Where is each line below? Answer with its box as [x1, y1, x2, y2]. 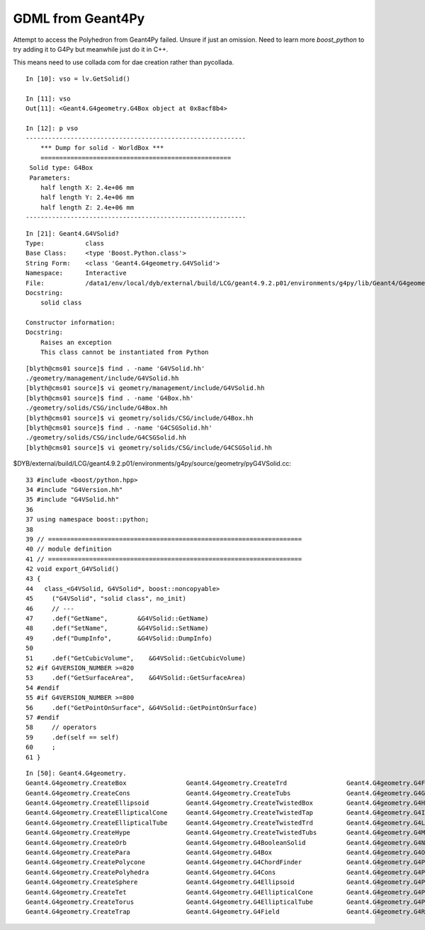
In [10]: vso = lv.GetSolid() [25, 74, 131, 83]
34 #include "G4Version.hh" [25, 486, 123, 493]
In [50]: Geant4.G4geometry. [25, 769, 127, 777]
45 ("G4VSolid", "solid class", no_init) [25, 595, 187, 603]
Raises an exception [40, 338, 112, 346]
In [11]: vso [25, 94, 71, 103]
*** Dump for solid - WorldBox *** [40, 144, 164, 152]
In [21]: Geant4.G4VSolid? [25, 229, 120, 237]
